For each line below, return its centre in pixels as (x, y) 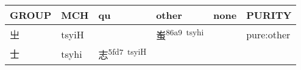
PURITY (269, 15)
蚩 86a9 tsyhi (180, 34)
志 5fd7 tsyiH (122, 54)
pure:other (268, 34)
